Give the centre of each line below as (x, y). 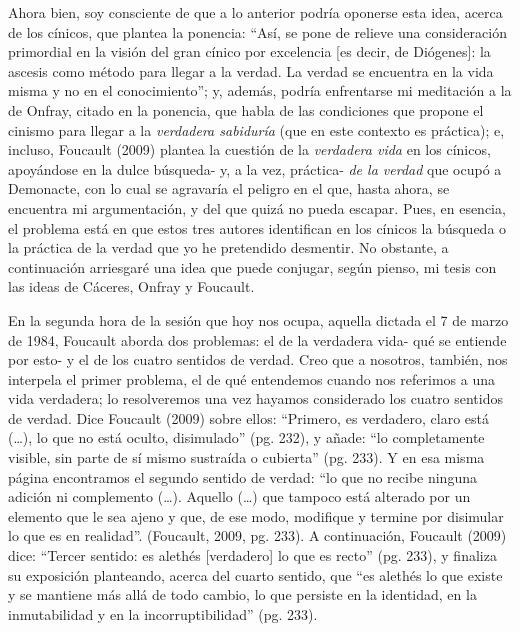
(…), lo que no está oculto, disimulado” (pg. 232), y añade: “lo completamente (246, 437)
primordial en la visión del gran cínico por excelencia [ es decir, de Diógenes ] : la (249, 51)
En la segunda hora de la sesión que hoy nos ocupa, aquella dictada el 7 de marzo (258, 319)
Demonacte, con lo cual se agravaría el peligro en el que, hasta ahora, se (229, 188)
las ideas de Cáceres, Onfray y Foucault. (131, 286)
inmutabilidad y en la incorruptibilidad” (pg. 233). (163, 613)
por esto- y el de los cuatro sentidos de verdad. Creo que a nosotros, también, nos (258, 359)
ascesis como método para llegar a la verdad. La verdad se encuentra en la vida (251, 70)
